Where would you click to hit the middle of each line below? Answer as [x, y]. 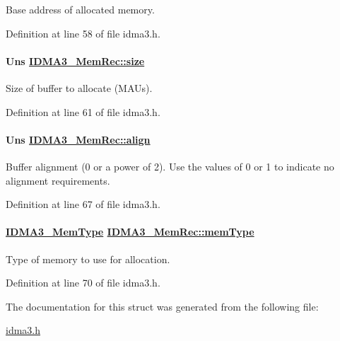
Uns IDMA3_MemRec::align [78, 139]
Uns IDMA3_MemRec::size [75, 60]
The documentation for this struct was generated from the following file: [162, 306]
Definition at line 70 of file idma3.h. [83, 283]
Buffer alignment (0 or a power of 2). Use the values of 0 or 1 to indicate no [170, 166]
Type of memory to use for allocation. [88, 259]
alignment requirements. [58, 180]
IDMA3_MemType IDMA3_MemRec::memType [130, 232]
